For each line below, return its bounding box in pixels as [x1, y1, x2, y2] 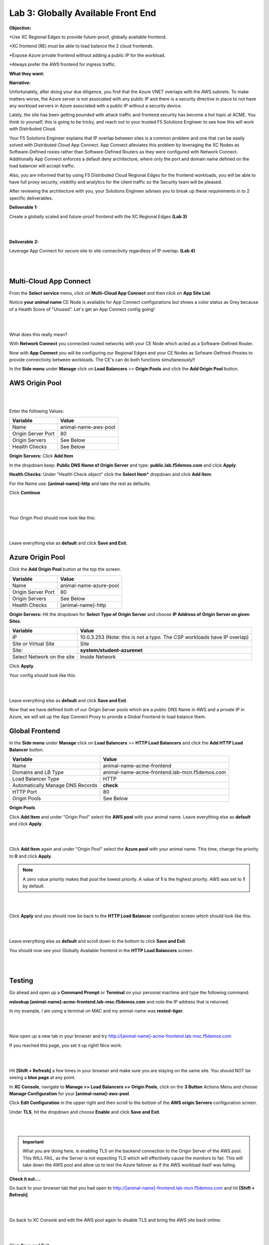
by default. [22, 883, 45, 889]
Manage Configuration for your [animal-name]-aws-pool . [9, 1091, 131, 1097]
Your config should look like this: [9, 672, 77, 678]
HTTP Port [12, 788, 37, 795]
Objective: [9, 25, 32, 31]
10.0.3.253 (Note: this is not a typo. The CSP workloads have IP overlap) [80, 634, 249, 641]
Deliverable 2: [9, 239, 39, 245]
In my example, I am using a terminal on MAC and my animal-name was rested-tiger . [9, 1008, 184, 1014]
